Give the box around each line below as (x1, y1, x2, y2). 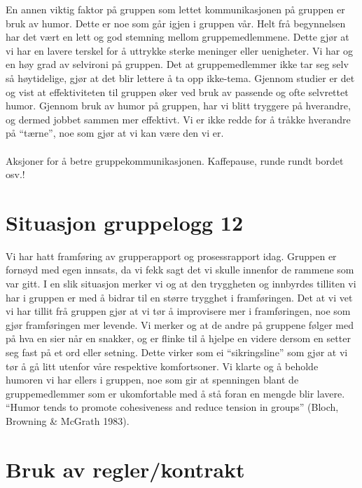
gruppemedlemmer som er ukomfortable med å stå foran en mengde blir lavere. (6, 386, 345, 400)
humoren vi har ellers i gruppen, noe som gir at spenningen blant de (6, 372, 299, 387)
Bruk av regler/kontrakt (6, 454, 245, 483)
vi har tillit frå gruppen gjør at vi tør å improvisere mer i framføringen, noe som (6, 304, 351, 318)
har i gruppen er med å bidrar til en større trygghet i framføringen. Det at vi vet (6, 290, 353, 304)
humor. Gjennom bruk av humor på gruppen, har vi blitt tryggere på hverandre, (6, 98, 351, 113)
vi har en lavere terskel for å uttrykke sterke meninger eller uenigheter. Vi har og (6, 43, 353, 57)
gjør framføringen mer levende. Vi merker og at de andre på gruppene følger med (6, 317, 354, 332)
